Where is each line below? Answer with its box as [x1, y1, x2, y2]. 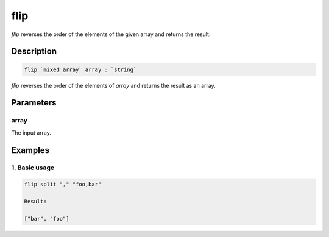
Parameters [11, 97, 57, 108]
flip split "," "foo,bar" [24, 181, 102, 188]
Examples [11, 145, 50, 155]
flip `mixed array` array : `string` [24, 66, 137, 73]
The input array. [11, 129, 52, 136]
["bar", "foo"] [24, 215, 69, 222]
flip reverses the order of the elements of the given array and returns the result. [11, 30, 211, 38]
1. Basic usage [11, 163, 55, 172]
